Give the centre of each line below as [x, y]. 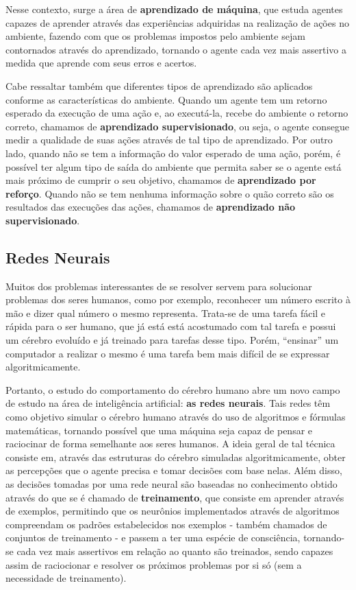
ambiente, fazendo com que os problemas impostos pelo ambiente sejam [155, 36]
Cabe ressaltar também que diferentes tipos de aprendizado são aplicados [159, 85]
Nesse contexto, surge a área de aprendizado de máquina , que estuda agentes [174, 9]
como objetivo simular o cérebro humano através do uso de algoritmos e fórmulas [176, 417]
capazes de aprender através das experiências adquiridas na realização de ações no [177, 22]
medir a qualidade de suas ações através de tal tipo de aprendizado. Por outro [169, 140]
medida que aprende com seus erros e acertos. [101, 63]
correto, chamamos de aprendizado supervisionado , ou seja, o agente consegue [177, 126]
